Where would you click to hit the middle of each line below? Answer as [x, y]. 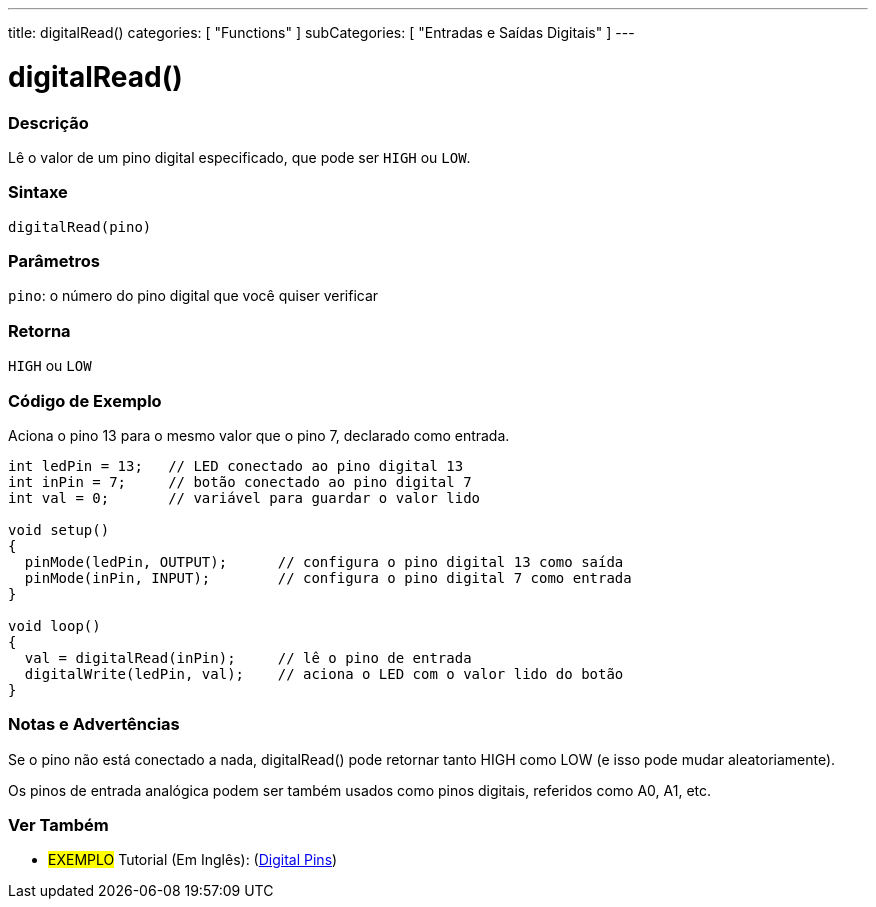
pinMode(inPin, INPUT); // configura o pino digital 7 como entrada [328, 577]
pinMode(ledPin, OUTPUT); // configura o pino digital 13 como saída [324, 561]
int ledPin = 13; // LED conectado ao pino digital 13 [236, 465]
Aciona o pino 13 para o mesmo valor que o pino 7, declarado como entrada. [259, 435]
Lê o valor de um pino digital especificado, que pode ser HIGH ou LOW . [239, 157]
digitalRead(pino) [80, 226]
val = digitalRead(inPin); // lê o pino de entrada [248, 657]
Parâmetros [54, 261]
